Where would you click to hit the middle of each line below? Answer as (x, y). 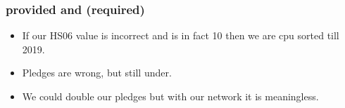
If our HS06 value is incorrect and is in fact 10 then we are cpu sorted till (181, 35)
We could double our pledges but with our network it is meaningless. (170, 96)
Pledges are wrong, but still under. (97, 73)
